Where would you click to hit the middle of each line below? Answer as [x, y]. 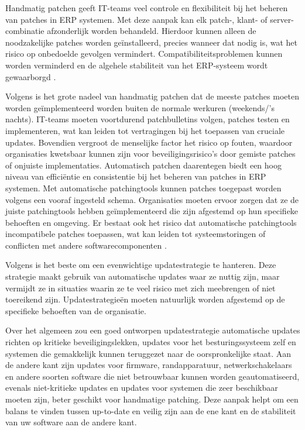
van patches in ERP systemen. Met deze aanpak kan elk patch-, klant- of [136, 19]
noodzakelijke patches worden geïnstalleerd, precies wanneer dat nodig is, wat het [151, 42]
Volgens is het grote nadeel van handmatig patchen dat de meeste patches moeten [152, 96]
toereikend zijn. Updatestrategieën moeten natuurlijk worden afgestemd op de [145, 299]
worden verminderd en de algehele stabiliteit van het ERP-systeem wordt [137, 65]
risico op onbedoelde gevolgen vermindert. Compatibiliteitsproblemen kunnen [144, 54]
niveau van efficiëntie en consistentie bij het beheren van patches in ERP [136, 176]
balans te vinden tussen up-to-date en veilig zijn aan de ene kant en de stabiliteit [151, 410]
